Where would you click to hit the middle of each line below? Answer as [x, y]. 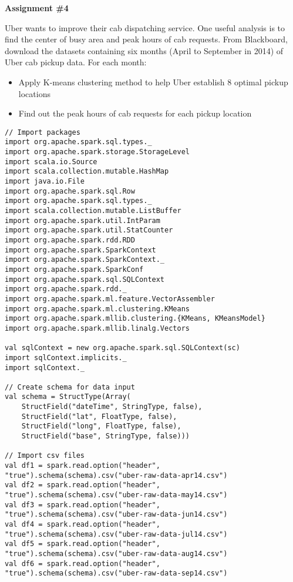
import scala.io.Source [51, 162]
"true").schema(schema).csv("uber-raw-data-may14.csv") [116, 495]
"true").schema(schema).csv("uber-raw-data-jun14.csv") [116, 515]
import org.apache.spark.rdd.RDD [70, 240]
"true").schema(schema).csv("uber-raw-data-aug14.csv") [116, 553]
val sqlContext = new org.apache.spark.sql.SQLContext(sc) [122, 348]
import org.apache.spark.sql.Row [70, 191]
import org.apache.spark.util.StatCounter [89, 230]
